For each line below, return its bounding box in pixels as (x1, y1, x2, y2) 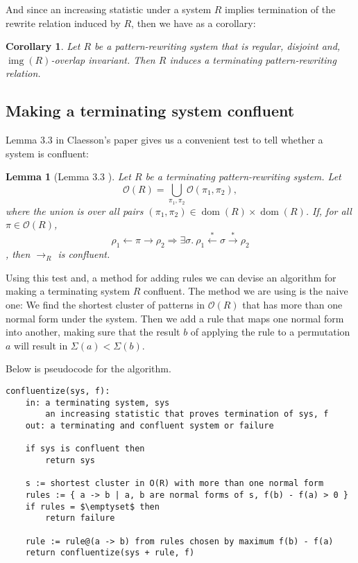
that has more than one (242, 297, 343, 312)
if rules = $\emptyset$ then (25, 501, 160, 512)
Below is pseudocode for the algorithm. (6, 361, 171, 376)
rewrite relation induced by (6, 15, 121, 30)
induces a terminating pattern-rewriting (169, 52, 336, 67)
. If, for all (305, 203, 352, 218)
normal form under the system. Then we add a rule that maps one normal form (6, 311, 344, 325)
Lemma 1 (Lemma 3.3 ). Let (6, 169, 131, 184)
